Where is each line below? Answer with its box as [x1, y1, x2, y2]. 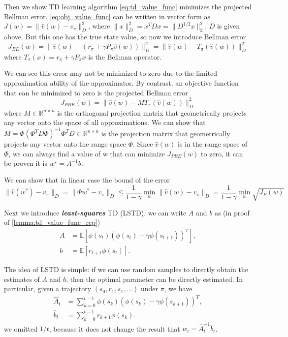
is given [217, 21, 240, 31]
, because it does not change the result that [49, 323, 180, 334]
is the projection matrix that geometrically [101, 128, 230, 138]
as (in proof [214, 207, 250, 217]
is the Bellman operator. [88, 51, 162, 61]
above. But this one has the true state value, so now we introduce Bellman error [4, 31, 246, 41]
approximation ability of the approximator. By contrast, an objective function [4, 78, 239, 88]
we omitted [4, 323, 38, 334]
